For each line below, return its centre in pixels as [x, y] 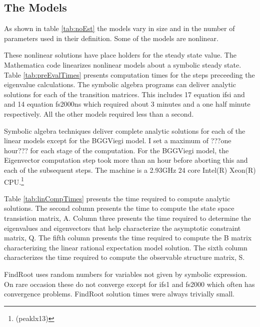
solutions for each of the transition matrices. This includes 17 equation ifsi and [124, 94]
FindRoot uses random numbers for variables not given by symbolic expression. [126, 274]
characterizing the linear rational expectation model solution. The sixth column [126, 247]
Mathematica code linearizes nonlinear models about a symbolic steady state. [123, 64]
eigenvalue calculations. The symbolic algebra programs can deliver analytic [120, 84]
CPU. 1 [14, 181]
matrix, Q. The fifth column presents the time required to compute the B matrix [128, 238]
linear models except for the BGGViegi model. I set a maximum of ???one [118, 140]
